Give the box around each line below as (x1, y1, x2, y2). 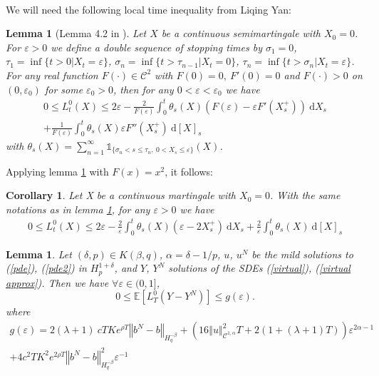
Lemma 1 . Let (6, 246, 72, 261)
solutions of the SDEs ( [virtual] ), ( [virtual (168, 260, 351, 275)
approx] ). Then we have (6, 275, 109, 290)
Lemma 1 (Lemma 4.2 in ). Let (6, 26, 147, 41)
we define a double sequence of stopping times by (51, 39, 262, 54)
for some (44, 81, 83, 96)
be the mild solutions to (251, 246, 353, 261)
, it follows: (165, 163, 213, 178)
